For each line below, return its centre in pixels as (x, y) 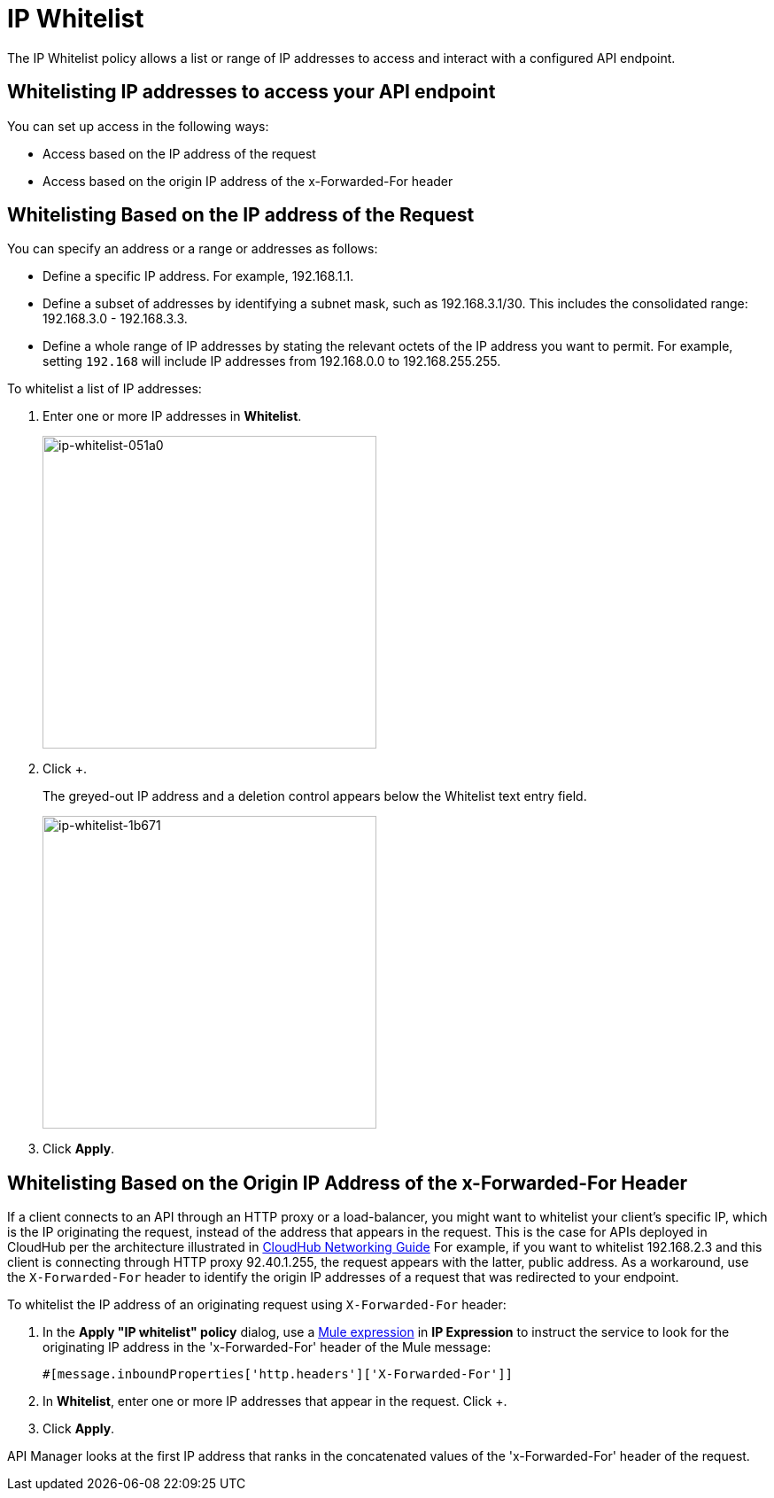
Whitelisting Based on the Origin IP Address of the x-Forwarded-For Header (348, 1183)
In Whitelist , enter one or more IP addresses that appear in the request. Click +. (275, 1401)
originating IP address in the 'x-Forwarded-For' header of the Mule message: (267, 1347)
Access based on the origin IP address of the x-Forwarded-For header (248, 181)
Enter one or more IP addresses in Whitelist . (172, 416)
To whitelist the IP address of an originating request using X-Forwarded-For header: (257, 1305)
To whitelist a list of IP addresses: (104, 389)
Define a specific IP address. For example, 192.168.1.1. (198, 276)
